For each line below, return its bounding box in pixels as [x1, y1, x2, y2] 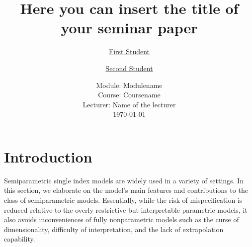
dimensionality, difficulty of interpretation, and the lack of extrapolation [4, 224, 224, 234]
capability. [4, 234, 35, 244]
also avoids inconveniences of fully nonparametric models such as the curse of [4, 214, 239, 225]
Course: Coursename [98, 89, 161, 100]
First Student [109, 46, 150, 57]
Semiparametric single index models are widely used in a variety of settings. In [4, 175, 244, 185]
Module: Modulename [96, 80, 163, 90]
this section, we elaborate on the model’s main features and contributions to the [4, 185, 248, 195]
